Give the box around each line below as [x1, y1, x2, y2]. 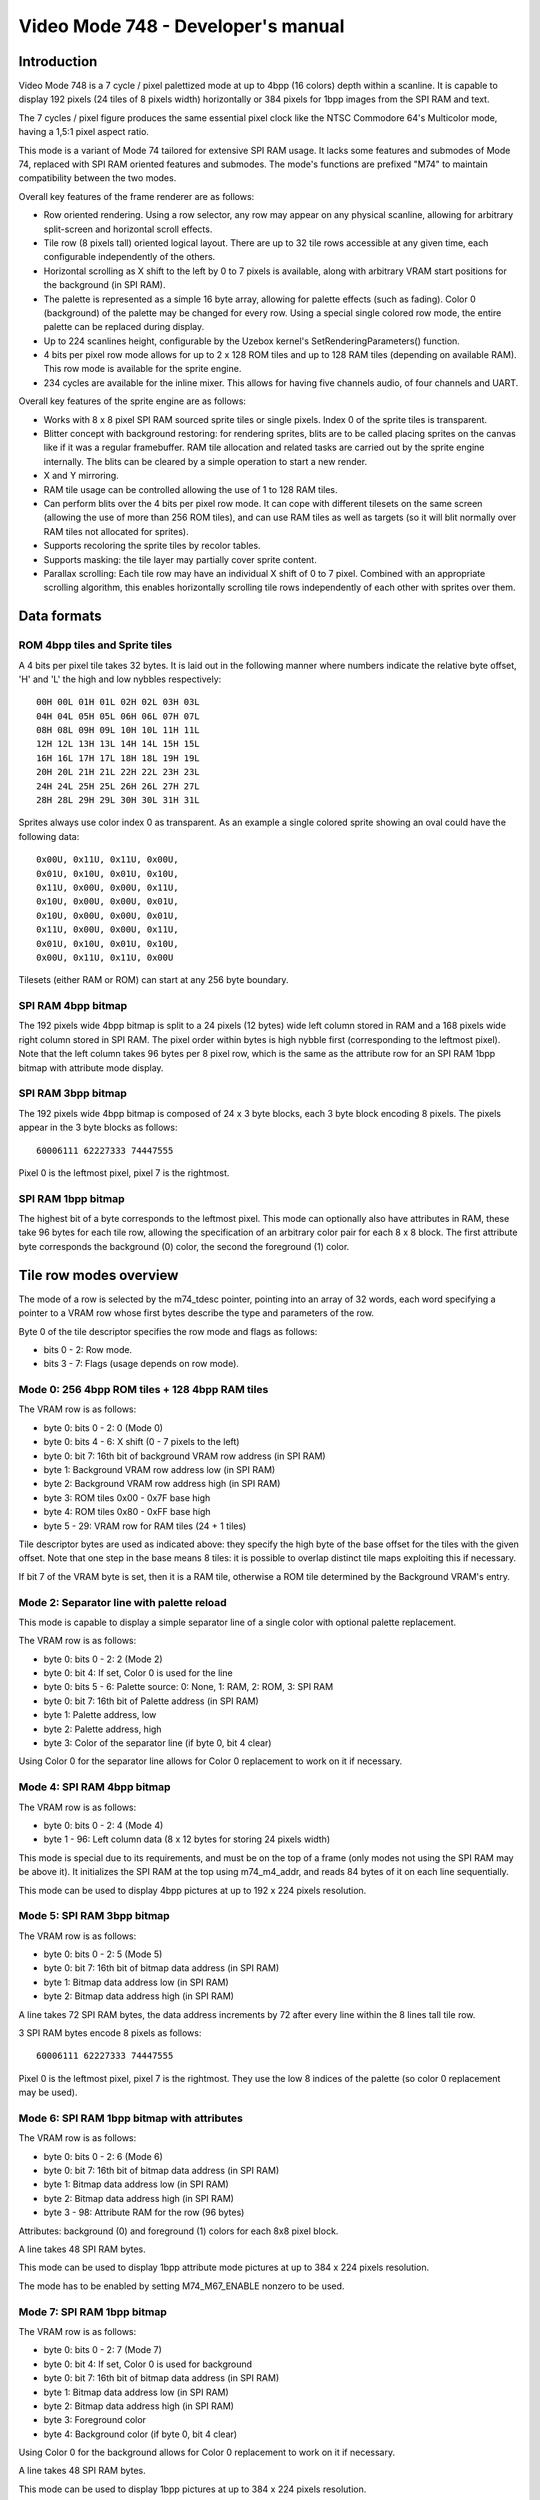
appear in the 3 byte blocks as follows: [18, 1121, 178, 1134]
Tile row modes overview [18, 1266, 179, 1284]
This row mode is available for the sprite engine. [43, 363, 242, 375]
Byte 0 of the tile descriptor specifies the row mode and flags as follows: [18, 1325, 318, 1337]
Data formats [18, 608, 102, 625]
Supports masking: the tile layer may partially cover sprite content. [43, 553, 317, 565]
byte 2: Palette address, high [43, 1723, 162, 1735]
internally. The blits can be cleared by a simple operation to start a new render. [43, 455, 368, 467]
